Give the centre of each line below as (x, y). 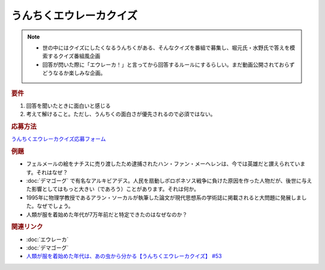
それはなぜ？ (52, 172)
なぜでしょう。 (55, 206)
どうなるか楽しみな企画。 (74, 73)
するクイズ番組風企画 (74, 56)
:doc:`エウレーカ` (48, 239)
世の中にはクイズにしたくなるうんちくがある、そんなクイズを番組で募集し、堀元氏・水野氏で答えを (166, 48)
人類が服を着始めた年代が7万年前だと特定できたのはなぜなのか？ (107, 215)
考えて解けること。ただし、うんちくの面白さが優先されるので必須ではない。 (121, 114)
